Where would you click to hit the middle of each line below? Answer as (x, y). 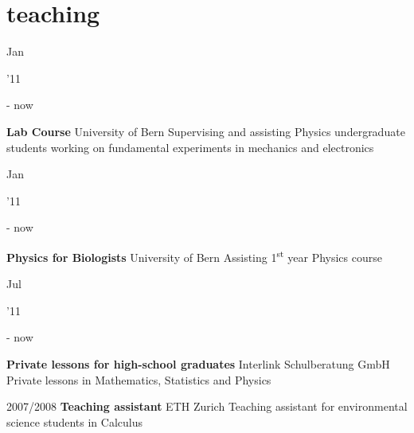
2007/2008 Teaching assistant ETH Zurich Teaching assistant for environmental (207, 406)
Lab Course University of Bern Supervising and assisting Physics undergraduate (206, 131)
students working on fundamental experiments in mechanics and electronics (190, 147)
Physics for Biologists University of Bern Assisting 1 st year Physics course (194, 256)
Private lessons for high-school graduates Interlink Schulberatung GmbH (198, 363)
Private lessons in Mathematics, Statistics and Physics (139, 379)
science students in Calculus (75, 421)
